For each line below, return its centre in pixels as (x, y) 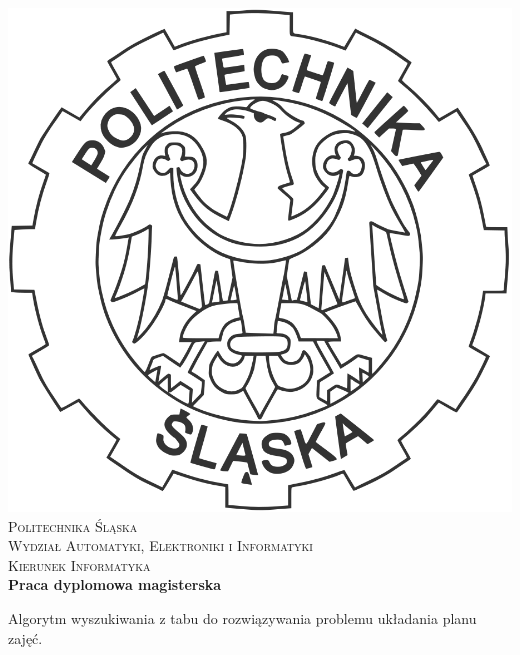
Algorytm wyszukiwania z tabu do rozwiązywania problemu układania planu (242, 617)
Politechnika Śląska (73, 525)
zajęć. (25, 637)
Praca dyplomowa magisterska (115, 584)
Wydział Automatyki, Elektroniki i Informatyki (160, 545)
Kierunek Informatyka (79, 564)
